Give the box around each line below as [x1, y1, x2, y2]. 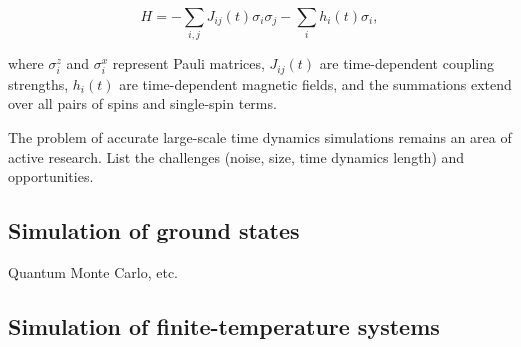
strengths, [8, 73, 69, 94]
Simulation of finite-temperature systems [8, 310, 440, 341]
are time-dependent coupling [319, 53, 495, 74]
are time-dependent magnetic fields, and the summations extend [119, 73, 512, 94]
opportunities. [8, 166, 94, 187]
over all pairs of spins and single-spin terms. [8, 93, 277, 114]
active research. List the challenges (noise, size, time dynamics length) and [8, 146, 465, 167]
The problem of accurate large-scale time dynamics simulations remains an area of [8, 126, 512, 147]
